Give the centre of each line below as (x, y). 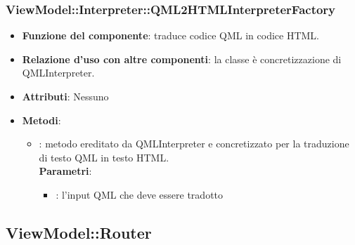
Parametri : (65, 171)
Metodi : (41, 120)
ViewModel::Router (79, 232)
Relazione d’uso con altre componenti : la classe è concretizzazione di (182, 59)
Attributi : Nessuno (65, 96)
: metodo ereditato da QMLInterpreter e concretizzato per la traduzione (194, 144)
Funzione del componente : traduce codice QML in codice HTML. (170, 35)
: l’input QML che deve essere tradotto (140, 194)
